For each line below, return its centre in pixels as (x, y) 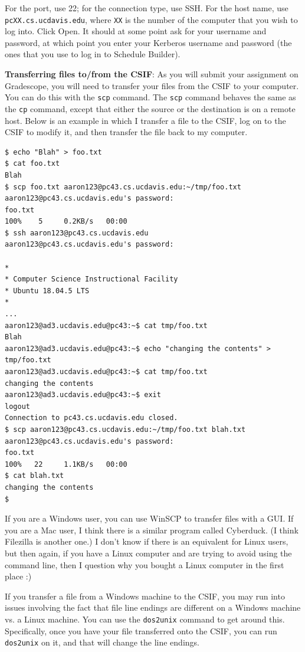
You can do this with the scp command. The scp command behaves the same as (150, 97)
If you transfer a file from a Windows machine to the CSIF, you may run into (145, 596)
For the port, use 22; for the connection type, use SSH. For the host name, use (147, 8)
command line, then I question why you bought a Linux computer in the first (145, 564)
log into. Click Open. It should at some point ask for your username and (136, 31)
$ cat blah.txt (35, 476)
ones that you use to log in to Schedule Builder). (93, 54)
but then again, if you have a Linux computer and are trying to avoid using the (148, 553)
